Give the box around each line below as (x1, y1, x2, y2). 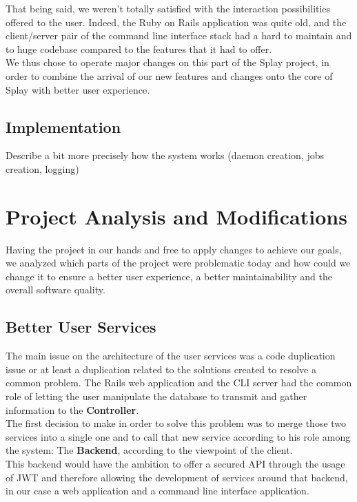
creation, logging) (6, 161, 79, 176)
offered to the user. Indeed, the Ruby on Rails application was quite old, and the (6, 14, 347, 29)
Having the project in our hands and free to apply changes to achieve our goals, (6, 242, 342, 256)
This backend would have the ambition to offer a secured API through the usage (6, 457, 345, 470)
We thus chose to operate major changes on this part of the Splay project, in (6, 55, 329, 70)
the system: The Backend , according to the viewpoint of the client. (6, 443, 293, 457)
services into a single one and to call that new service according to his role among (6, 429, 351, 443)
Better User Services (6, 316, 156, 337)
